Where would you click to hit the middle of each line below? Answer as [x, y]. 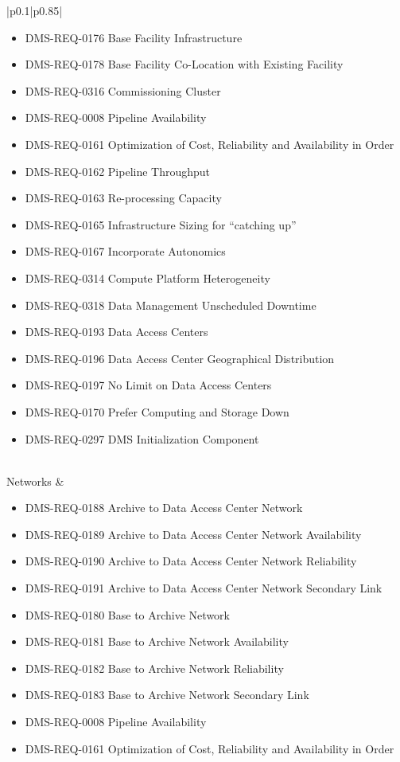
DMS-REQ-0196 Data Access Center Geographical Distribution [180, 358]
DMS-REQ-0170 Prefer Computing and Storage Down [157, 411]
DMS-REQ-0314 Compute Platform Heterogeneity [148, 277]
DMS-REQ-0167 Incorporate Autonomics [125, 251]
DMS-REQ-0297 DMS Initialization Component [142, 438]
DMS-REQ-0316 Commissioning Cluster [123, 90]
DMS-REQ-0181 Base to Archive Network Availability [157, 641]
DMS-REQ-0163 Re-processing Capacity [123, 198]
